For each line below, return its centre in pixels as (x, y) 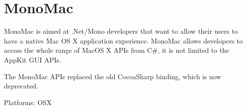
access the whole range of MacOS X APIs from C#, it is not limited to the (117, 50)
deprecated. (21, 86)
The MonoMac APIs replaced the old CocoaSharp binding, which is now (113, 76)
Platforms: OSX (28, 102)
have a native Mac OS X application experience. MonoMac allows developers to (123, 40)
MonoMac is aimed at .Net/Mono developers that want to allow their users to (121, 31)
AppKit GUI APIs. (33, 59)
